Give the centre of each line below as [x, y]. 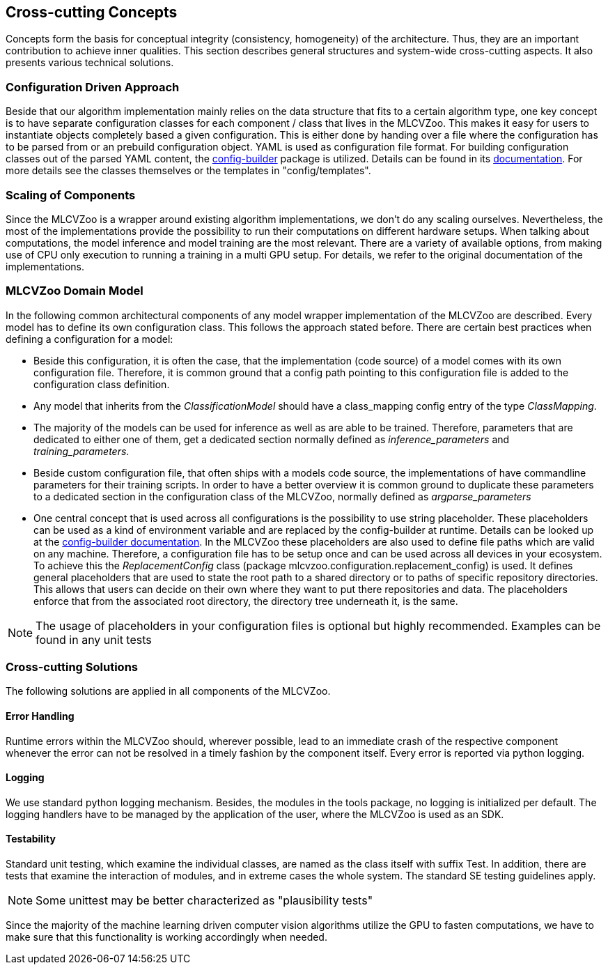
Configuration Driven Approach [93, 87]
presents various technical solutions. [90, 63]
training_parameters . [81, 451]
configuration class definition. [102, 384]
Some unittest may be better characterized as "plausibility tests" [204, 901]
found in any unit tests [94, 639]
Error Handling [40, 716]
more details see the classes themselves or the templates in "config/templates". [188, 171]
